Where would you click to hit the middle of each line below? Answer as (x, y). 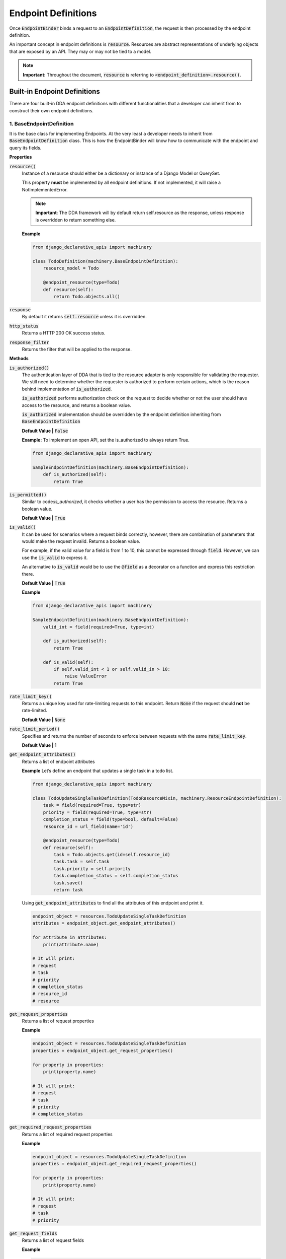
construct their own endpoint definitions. (52, 110)
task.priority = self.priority (92, 868)
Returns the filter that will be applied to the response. (77, 349)
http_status (24, 326)
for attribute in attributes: (70, 937)
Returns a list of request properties (58, 1021)
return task (68, 890)
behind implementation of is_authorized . (67, 389)
